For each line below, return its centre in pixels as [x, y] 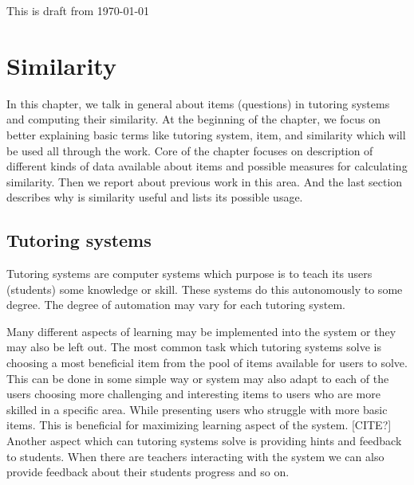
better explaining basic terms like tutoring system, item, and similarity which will [206, 134]
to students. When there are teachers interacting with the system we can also [195, 456]
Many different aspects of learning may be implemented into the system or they [201, 331]
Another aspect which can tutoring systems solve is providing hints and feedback [204, 441]
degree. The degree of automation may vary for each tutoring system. [176, 305]
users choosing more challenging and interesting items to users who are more [193, 394]
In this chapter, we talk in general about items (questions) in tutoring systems [198, 103]
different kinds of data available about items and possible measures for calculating [207, 166]
